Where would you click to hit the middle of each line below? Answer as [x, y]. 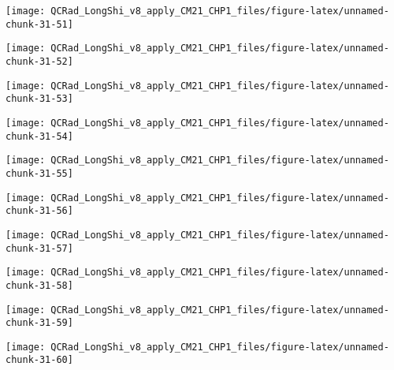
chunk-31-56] [39, 211]
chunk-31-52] [39, 61]
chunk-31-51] [39, 24]
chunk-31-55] [39, 173]
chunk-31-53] [39, 99]
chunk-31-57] [39, 248]
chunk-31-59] [39, 323]
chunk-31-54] [39, 136]
